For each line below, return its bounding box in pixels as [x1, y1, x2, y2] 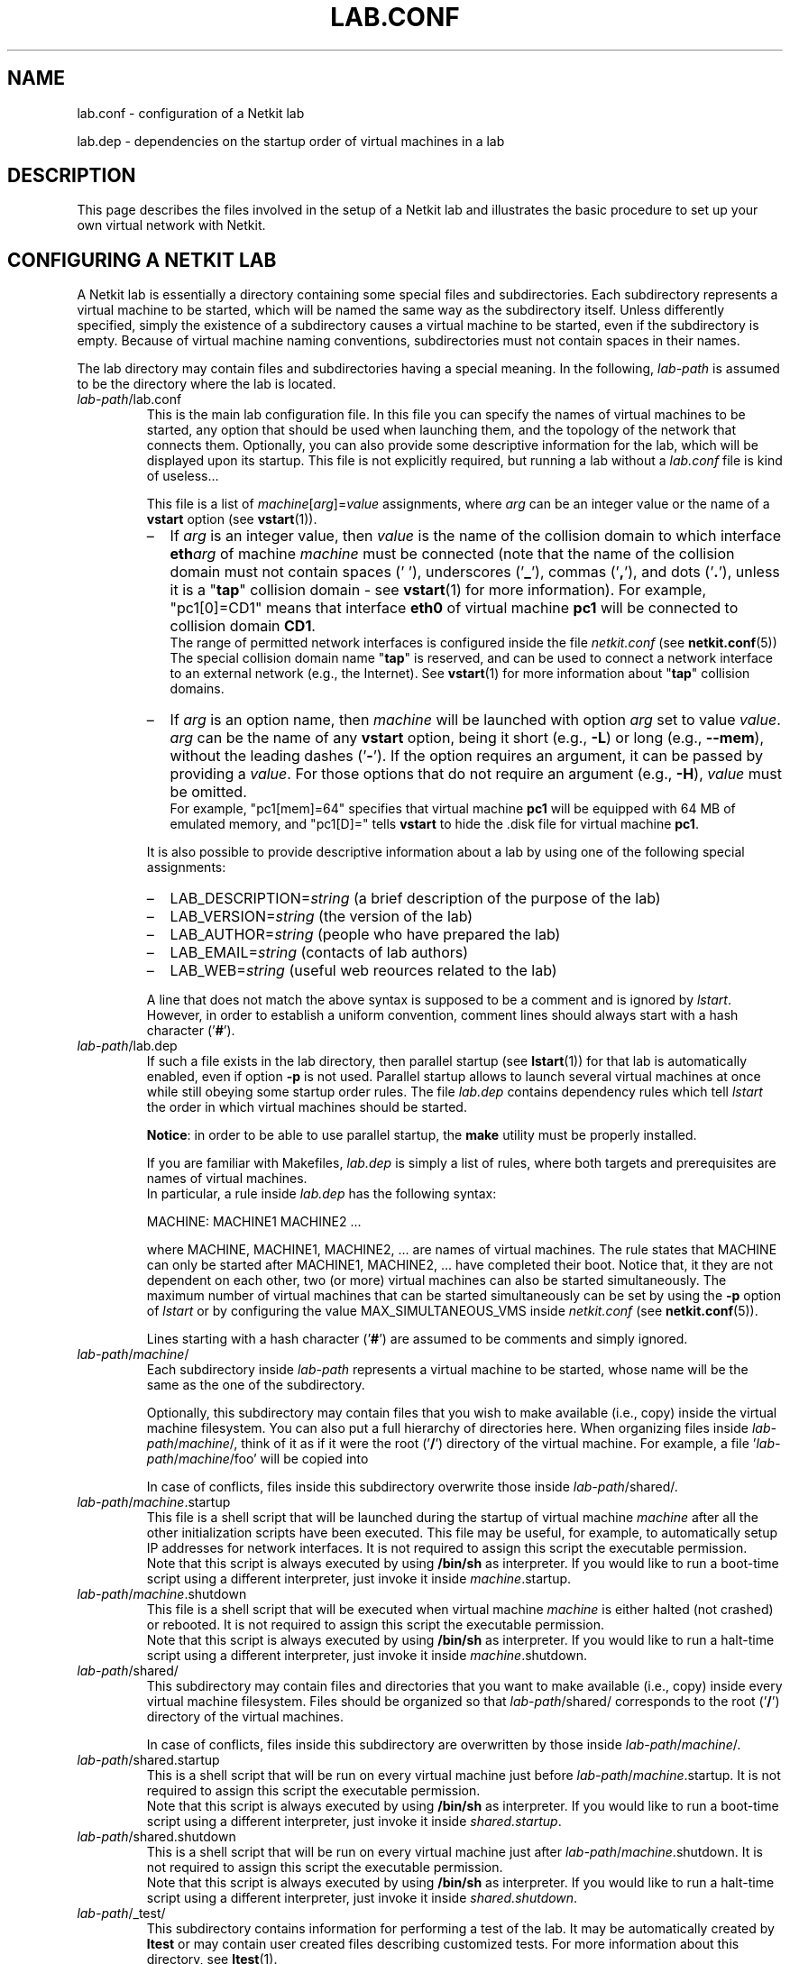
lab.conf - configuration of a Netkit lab [77, 105, 305, 121]
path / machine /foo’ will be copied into [146, 1451, 369, 1467]
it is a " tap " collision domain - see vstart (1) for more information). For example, [170, 581, 707, 600]
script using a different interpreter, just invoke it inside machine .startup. [146, 1571, 572, 1587]
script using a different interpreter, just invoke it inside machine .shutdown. [146, 1647, 588, 1664]
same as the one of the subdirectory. [146, 1377, 365, 1393]
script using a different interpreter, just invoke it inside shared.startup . [146, 1813, 562, 1830]
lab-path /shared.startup [77, 1752, 220, 1768]
